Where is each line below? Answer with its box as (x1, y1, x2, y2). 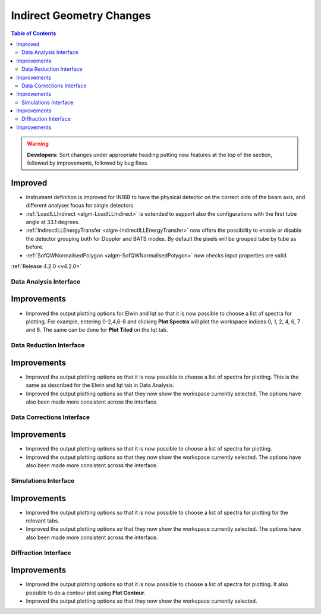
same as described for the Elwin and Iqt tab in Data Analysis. (26, 382, 175, 389)
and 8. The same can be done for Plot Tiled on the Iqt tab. (26, 326, 169, 333)
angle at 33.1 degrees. (26, 219, 80, 226)
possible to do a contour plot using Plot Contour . (26, 589, 146, 596)
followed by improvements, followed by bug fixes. (27, 159, 149, 166)
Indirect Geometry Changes (11, 9, 151, 22)
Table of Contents (11, 30, 56, 37)
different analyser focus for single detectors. (26, 202, 135, 209)
